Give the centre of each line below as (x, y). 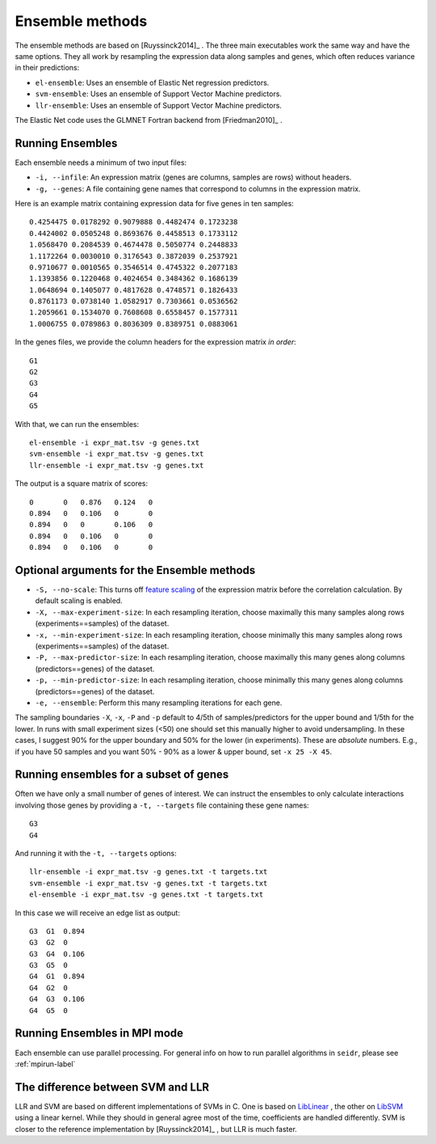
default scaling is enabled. (79, 601)
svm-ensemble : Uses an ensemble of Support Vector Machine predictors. (159, 94)
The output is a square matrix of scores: (82, 483)
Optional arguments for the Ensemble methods (135, 570)
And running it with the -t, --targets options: (96, 853)
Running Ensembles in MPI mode (99, 1034)
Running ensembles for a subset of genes (122, 775)
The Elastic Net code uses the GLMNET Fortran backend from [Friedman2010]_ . (149, 120)
